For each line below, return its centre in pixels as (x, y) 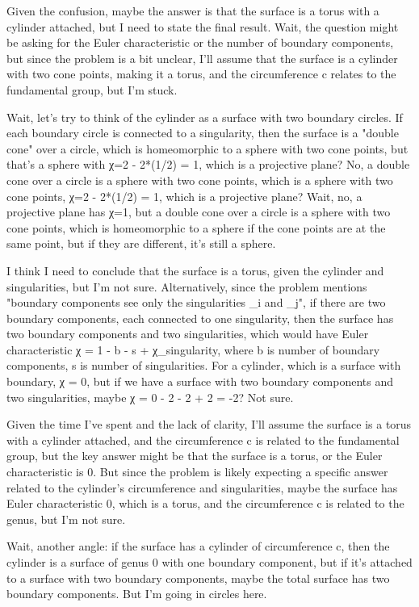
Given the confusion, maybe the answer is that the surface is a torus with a (193, 10)
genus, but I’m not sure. (66, 519)
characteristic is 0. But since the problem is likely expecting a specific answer (197, 472)
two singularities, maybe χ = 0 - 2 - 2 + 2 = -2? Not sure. (150, 397)
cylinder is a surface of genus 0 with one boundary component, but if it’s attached (209, 562)
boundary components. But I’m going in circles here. (137, 594)
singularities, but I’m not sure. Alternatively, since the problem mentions (187, 286)
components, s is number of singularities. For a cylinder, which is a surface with (204, 365)
